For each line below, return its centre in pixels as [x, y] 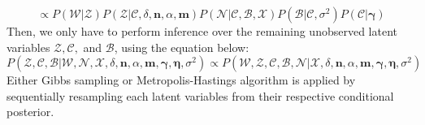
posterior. [30, 112]
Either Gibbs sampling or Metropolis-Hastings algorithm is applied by [181, 80]
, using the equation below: [182, 47]
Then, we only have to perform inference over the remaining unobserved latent [202, 31]
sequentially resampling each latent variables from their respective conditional [200, 95]
